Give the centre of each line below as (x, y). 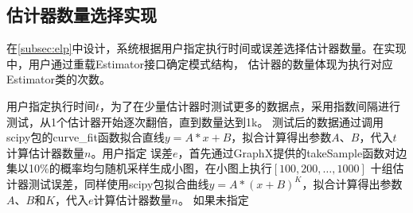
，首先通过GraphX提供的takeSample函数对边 (292, 152)
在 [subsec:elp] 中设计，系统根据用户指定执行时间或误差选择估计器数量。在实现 (206, 48)
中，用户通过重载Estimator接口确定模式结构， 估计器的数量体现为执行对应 (200, 63)
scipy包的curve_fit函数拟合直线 (86, 137)
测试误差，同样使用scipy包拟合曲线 (119, 183)
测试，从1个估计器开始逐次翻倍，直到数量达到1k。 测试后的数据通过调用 (195, 121)
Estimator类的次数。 (58, 79)
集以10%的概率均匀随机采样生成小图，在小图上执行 (139, 168)
